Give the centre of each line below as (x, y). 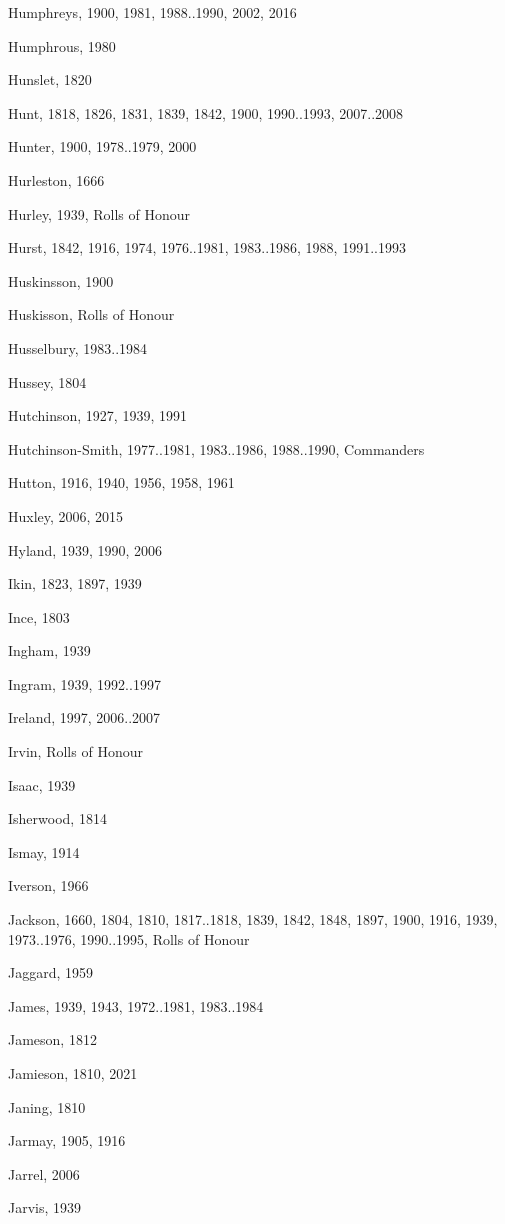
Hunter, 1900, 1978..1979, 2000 (102, 146)
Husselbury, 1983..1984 (78, 347)
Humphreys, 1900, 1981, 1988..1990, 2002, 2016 (152, 12)
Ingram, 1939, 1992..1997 (84, 683)
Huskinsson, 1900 (61, 280)
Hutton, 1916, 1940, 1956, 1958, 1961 (121, 482)
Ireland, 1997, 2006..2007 (84, 717)
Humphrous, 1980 (62, 45)
